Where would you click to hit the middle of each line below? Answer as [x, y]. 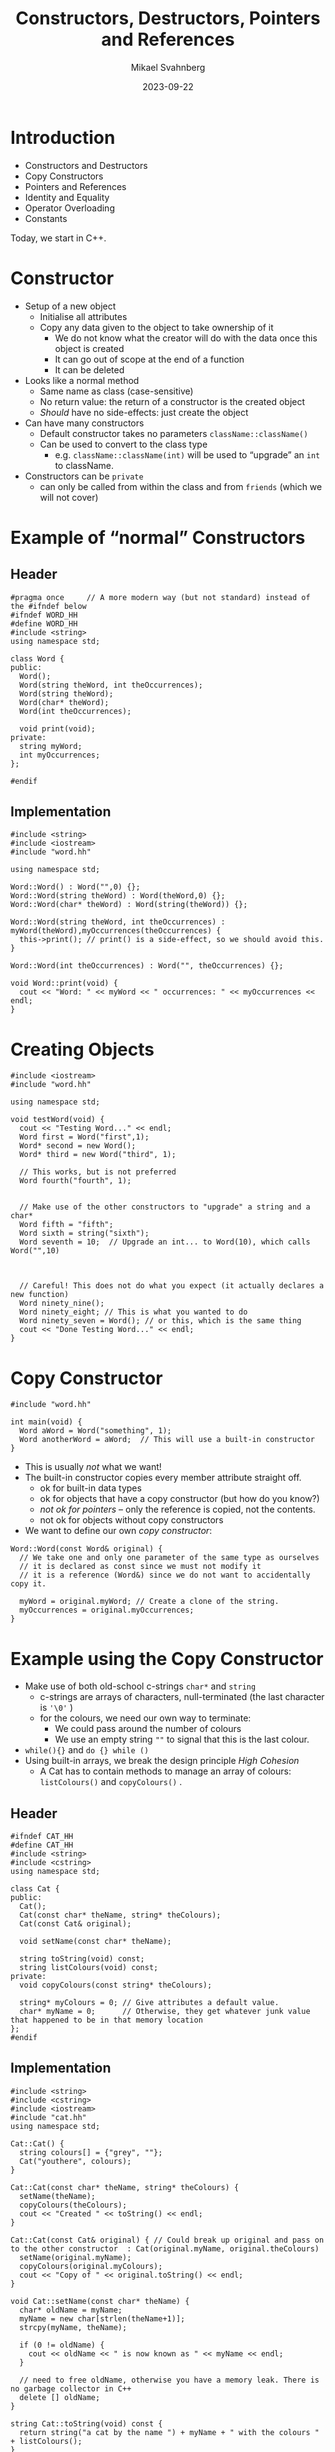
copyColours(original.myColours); [91, 2266]
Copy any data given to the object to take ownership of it [156, 327]
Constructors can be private [84, 476]
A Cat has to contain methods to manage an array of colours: [165, 1771]
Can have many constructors [84, 423]
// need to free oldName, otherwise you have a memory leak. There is [169, 2380]
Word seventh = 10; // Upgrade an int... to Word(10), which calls [165, 1242]
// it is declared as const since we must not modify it [140, 1567]
